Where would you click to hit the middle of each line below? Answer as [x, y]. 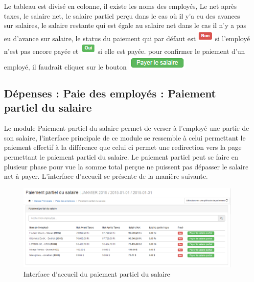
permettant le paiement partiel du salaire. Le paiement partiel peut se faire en [121, 156]
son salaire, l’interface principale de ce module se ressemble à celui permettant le [125, 137]
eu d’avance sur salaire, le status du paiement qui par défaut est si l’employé [127, 38]
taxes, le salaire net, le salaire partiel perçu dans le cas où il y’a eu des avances [122, 15]
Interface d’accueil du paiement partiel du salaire [97, 274]
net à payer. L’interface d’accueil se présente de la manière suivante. [106, 176]
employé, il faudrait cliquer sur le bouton [65, 66]
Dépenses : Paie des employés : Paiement [110, 93]
